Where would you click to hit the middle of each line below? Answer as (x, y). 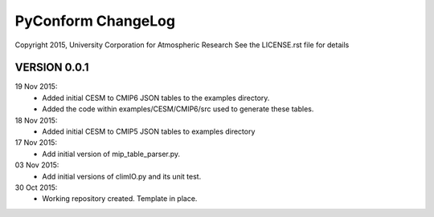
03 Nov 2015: (37, 165)
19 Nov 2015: (36, 86)
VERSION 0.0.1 (52, 68)
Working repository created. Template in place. (120, 199)
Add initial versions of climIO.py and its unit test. (122, 176)
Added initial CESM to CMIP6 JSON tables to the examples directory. (156, 98)
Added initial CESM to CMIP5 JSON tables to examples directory (149, 131)
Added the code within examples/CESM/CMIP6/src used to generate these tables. (178, 109)
